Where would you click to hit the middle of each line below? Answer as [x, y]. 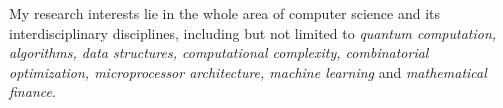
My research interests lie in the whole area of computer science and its [225, 13]
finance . [32, 91]
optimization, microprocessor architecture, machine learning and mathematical [248, 71]
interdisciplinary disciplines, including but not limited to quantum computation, [253, 32]
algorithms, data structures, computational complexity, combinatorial [219, 52]
